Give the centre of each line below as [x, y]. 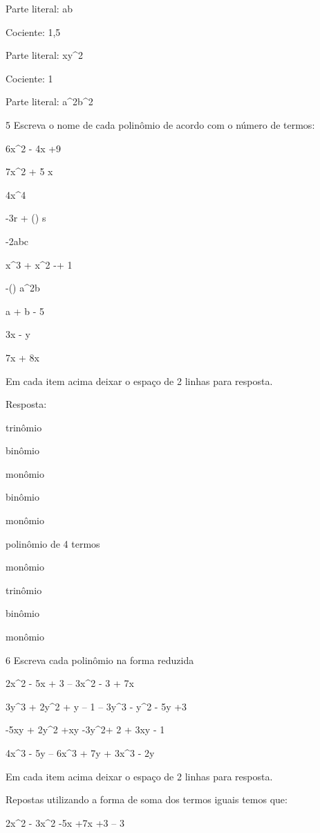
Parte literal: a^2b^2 [49, 101]
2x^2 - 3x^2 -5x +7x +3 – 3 [65, 822]
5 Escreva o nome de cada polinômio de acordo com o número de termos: [160, 124]
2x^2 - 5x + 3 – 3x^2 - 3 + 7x [70, 683]
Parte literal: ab [39, 8]
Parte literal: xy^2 [44, 55]
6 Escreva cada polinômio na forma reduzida [100, 660]
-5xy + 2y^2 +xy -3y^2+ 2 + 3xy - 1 [85, 729]
